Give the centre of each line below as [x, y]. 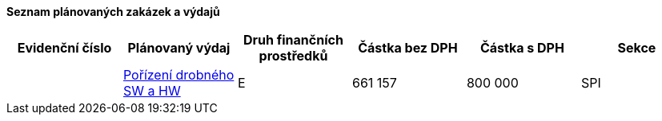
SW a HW [152, 91]
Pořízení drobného [179, 75]
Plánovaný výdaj [179, 48]
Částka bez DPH [408, 48]
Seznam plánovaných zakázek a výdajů [113, 12]
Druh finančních [293, 40]
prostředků [293, 56]
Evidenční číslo [64, 48]
